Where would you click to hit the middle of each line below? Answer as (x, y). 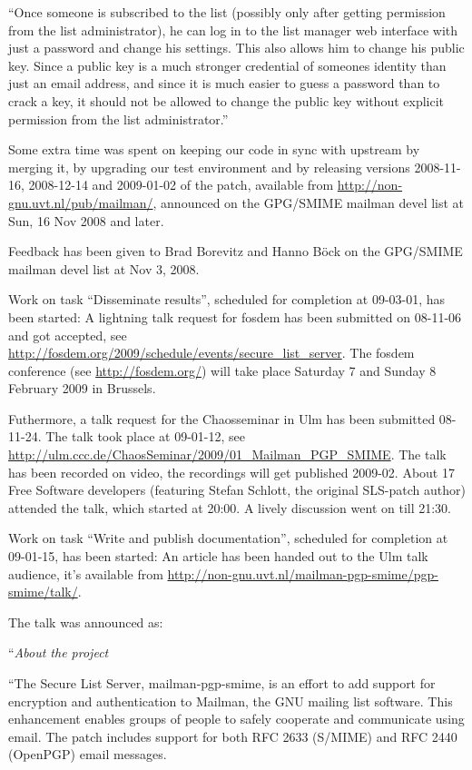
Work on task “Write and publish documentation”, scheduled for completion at (228, 538)
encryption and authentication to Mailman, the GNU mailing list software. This (231, 701)
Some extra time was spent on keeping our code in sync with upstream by (214, 149)
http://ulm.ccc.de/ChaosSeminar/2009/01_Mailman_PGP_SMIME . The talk (227, 454)
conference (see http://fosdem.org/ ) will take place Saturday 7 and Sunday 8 (222, 370)
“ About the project (59, 652)
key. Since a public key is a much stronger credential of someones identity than (227, 65)
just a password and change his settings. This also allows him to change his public (236, 48)
